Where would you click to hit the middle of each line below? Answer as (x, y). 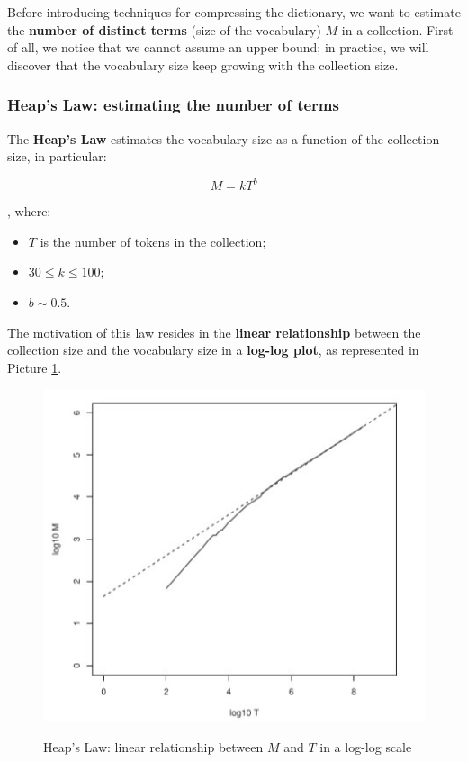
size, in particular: (57, 156)
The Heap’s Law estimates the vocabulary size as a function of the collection (224, 138)
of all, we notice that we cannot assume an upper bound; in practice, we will (218, 47)
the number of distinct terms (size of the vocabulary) (164, 29)
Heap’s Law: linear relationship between (153, 746)
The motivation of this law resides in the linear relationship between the (214, 332)
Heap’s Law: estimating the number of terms (173, 105)
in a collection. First (397, 29)
